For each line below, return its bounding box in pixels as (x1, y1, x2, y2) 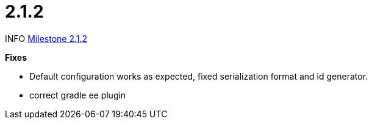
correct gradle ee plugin (29, 89, 126, 100)
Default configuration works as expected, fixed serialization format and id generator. (29, 71, 368, 81)
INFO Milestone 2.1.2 (5, 33, 88, 44)
